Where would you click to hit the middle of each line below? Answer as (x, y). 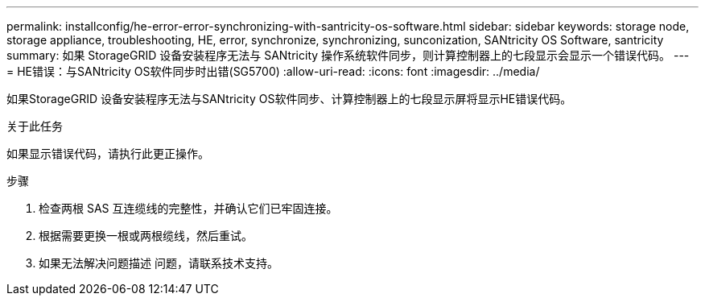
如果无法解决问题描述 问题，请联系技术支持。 (159, 263)
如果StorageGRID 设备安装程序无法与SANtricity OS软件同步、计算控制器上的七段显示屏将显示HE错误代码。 (289, 99)
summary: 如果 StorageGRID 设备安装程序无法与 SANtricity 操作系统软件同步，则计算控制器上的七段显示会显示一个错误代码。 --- (348, 55)
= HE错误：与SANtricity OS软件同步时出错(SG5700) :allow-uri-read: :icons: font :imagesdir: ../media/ (273, 71)
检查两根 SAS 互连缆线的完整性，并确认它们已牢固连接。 (188, 208)
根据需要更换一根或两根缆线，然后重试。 (146, 236)
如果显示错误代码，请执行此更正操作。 (108, 153)
